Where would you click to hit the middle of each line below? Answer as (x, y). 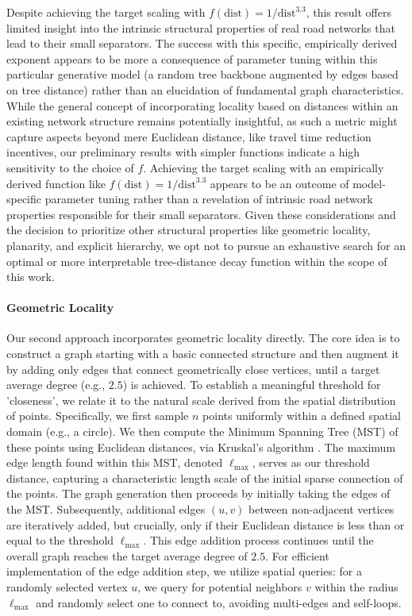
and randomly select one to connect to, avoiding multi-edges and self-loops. (219, 602)
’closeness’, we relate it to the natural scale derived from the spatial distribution (201, 400)
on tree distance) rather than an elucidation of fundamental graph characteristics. (205, 89)
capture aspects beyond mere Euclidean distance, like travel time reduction (189, 136)
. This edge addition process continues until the (258, 540)
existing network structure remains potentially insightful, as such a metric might (202, 121)
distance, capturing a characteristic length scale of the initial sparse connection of (205, 477)
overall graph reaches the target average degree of (127, 555)
